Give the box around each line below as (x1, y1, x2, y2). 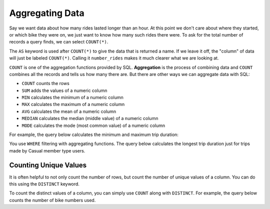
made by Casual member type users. (9, 147, 85, 153)
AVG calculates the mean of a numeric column (21, 108, 116, 114)
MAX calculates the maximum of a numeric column (21, 101, 125, 107)
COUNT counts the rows (21, 80, 69, 86)
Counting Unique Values (9, 160, 87, 169)
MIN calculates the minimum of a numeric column (21, 94, 123, 100)
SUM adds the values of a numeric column (21, 87, 107, 93)
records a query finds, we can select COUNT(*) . (9, 39, 108, 45)
